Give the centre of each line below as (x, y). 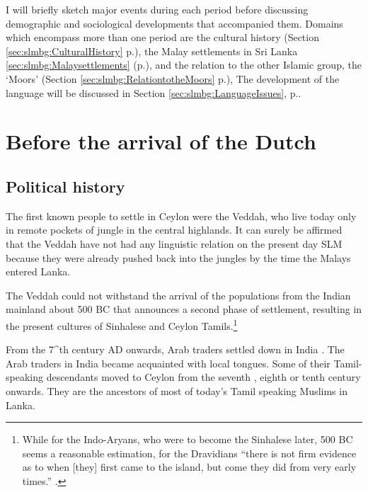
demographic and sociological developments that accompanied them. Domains (174, 23)
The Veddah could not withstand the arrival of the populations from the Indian (178, 295)
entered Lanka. (38, 271)
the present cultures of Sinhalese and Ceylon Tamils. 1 (122, 324)
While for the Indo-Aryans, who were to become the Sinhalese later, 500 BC (188, 439)
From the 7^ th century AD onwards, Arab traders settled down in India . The (175, 349)
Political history (65, 186)
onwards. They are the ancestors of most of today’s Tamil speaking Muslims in (177, 390)
